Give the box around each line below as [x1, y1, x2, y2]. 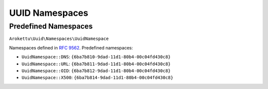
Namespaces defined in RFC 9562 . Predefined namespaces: [9, 44, 134, 50]
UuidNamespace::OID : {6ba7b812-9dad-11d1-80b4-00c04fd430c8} [21, 67, 171, 74]
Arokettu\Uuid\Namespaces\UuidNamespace [9, 36, 109, 42]
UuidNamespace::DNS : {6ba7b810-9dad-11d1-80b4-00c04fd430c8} [21, 54, 171, 60]
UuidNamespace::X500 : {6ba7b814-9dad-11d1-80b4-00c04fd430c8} [21, 75, 174, 81]
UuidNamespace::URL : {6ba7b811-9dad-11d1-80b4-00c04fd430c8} [21, 61, 171, 67]
